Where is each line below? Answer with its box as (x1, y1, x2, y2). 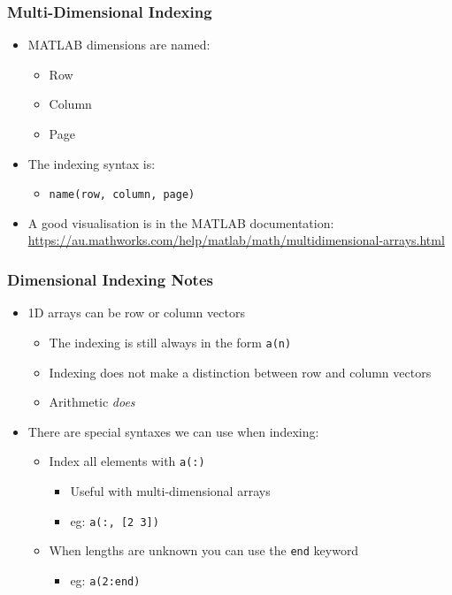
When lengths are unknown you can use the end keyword (49, 541, 359, 560)
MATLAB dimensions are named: (27, 35, 211, 54)
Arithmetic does (49, 393, 135, 411)
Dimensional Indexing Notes (7, 268, 213, 290)
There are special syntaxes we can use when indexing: (27, 422, 319, 440)
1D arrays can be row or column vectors (27, 303, 245, 322)
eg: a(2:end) (70, 570, 141, 589)
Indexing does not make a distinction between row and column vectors (49, 362, 432, 381)
